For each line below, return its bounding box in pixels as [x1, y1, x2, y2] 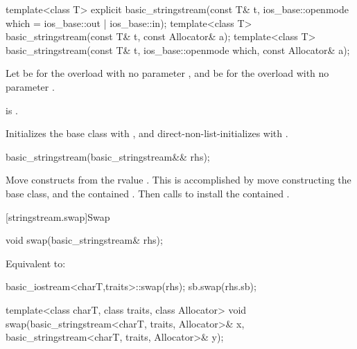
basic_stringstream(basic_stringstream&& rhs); [6, 149, 210, 163]
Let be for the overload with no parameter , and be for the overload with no [6, 66, 329, 80]
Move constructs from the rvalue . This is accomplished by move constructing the [6, 172, 351, 187]
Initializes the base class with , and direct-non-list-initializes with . [6, 126, 288, 141]
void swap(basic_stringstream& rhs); [6, 233, 163, 247]
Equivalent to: [6, 256, 66, 270]
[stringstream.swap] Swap [6, 209, 110, 224]
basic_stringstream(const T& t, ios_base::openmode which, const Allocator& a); [6, 42, 350, 57]
